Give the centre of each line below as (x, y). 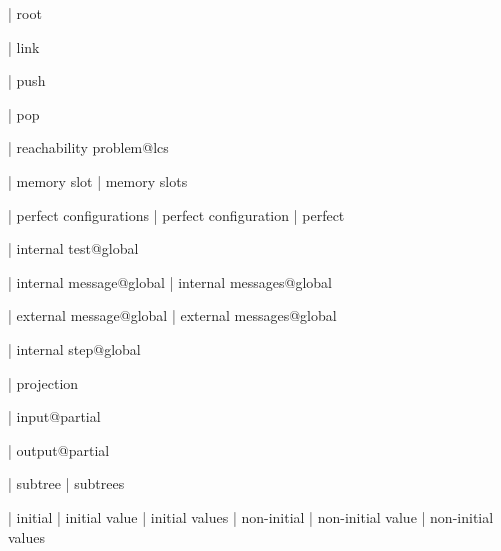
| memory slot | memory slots (98, 180)
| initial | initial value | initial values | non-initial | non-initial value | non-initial (251, 516)
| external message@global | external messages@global (172, 315)
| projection (43, 382)
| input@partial (54, 416)
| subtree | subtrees (66, 483)
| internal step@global (74, 348)
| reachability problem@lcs (88, 147)
